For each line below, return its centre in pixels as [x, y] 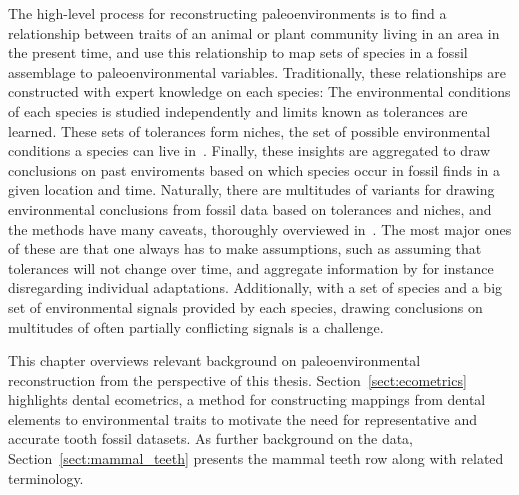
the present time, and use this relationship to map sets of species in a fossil [238, 52]
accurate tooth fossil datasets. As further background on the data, [211, 438]
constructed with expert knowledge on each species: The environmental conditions [259, 91]
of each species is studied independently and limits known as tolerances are [238, 110]
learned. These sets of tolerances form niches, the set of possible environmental [249, 130]
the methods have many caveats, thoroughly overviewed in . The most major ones [260, 228]
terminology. [46, 477]
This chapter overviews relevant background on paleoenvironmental [214, 360]
